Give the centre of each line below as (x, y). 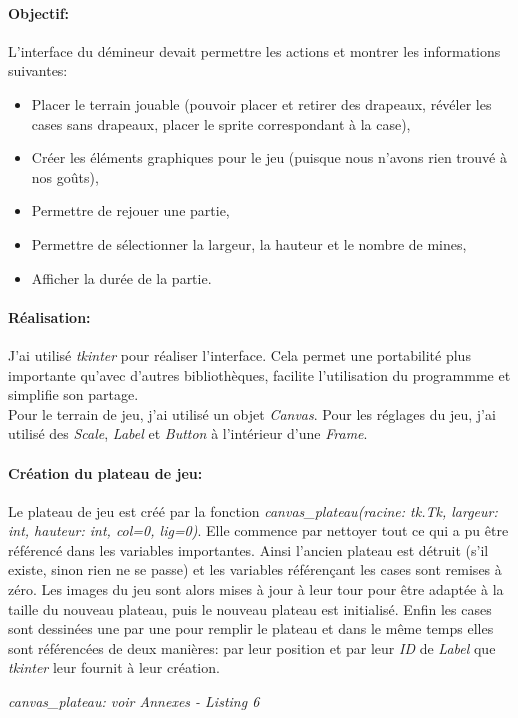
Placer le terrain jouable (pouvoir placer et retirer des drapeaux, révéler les (261, 103)
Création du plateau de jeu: (105, 472)
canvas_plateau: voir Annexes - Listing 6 (134, 701)
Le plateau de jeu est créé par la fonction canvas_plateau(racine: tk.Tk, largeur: (253, 510)
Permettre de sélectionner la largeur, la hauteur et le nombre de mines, (249, 243)
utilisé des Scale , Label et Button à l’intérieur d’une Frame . (188, 433)
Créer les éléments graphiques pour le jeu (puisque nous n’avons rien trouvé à (269, 157)
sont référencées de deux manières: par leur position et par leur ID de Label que (252, 647)
